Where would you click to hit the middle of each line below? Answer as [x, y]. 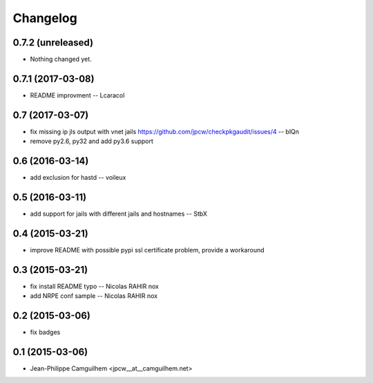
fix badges [45, 333]
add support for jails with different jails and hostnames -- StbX [118, 214]
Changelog [45, 18]
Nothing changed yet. [61, 59]
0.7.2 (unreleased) [53, 43]
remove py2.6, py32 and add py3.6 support [92, 141]
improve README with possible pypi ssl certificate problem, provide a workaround [147, 250]
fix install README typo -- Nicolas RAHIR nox [94, 286]
